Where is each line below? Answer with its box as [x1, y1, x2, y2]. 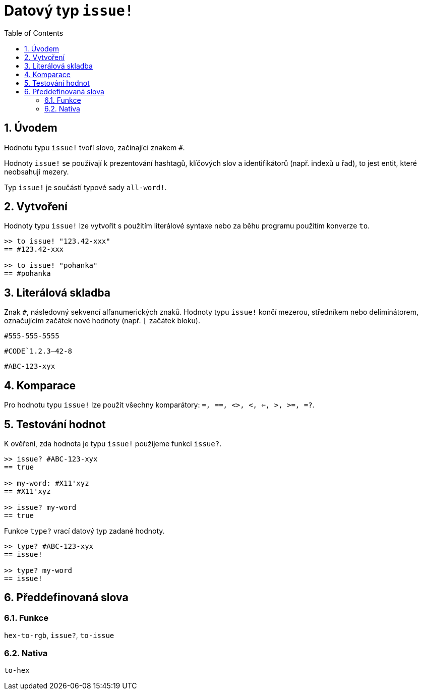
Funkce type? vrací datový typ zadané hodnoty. [4, 526, 165, 535]
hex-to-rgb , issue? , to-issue [4, 631, 114, 640]
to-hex [4, 666, 30, 674]
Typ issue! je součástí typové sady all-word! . [4, 183, 167, 192]
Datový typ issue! [4, 2, 134, 19]
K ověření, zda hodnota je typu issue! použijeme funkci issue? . [4, 439, 222, 448]
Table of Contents [4, 28, 64, 37]
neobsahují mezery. [4, 167, 69, 176]
